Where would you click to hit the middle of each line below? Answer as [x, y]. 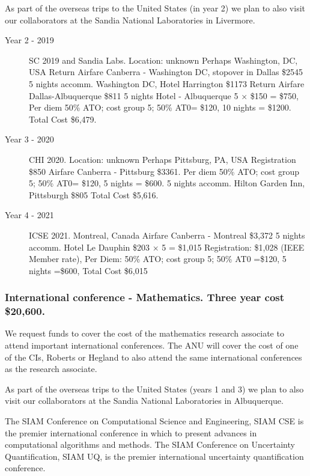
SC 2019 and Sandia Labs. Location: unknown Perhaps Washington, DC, [163, 60]
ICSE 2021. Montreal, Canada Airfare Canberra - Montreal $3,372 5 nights [167, 235]
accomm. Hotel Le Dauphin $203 [90, 247]
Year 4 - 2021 [29, 215]
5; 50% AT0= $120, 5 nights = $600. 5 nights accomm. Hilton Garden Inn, [167, 183]
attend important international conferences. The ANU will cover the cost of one [152, 345]
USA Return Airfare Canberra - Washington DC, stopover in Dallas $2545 [166, 72]
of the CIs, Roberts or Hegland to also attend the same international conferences [153, 357]
